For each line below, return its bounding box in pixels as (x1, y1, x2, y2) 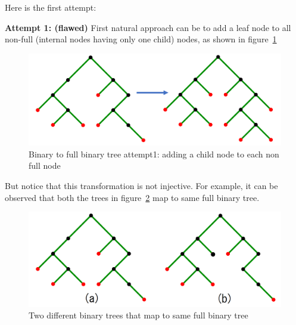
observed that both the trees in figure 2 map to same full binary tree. (5, 191, 260, 203)
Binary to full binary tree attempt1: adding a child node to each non (29, 147, 279, 160)
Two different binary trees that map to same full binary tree (29, 309, 248, 321)
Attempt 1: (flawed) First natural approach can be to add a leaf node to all (5, 21, 291, 33)
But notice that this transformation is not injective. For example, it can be (5, 179, 278, 191)
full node (29, 159, 61, 172)
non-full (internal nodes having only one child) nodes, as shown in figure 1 (5, 33, 277, 45)
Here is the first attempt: (5, 1, 96, 13)
